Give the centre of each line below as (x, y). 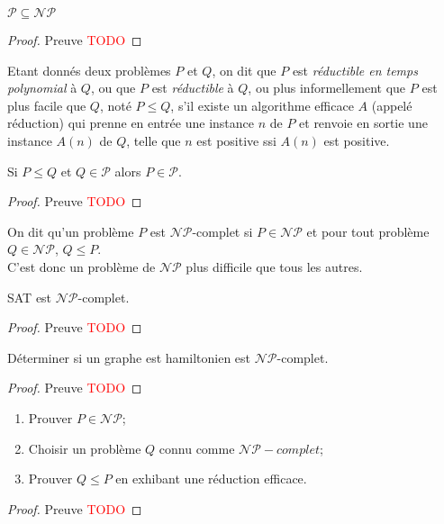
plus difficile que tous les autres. (274, 266)
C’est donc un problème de (82, 266)
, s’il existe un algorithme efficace (262, 105)
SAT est (30, 297)
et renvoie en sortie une (363, 123)
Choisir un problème (85, 448)
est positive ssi (236, 140)
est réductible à (193, 88)
